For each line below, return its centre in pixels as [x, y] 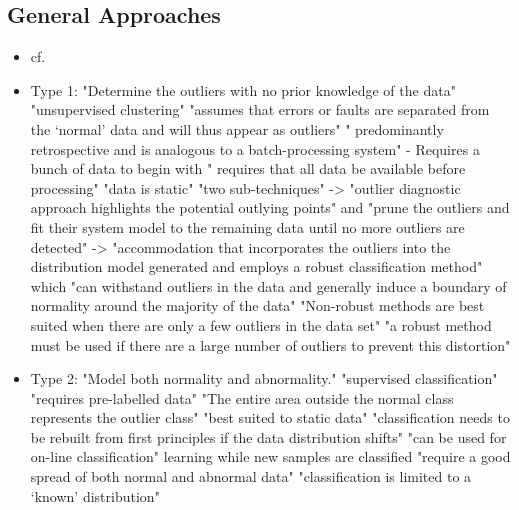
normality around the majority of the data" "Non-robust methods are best [257, 305]
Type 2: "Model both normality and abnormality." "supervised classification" [264, 378]
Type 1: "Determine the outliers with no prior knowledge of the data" [243, 89]
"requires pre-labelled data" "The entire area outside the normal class [242, 397]
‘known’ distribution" [95, 495]
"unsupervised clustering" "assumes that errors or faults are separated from [260, 109]
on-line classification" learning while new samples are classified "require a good [270, 456]
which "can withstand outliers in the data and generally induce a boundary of [268, 285]
